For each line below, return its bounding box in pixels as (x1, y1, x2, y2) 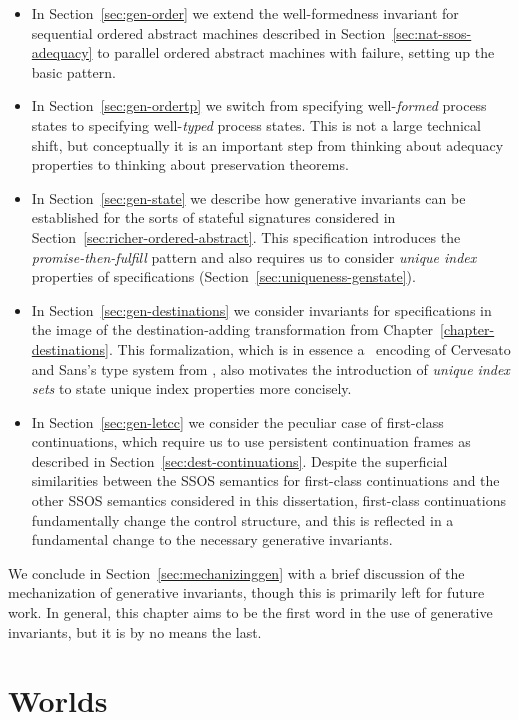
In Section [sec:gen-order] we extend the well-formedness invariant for (31, 3, 459, 23)
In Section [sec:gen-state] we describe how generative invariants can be (31, 187, 466, 208)
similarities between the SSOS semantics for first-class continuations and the (31, 470, 500, 491)
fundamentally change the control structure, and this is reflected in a (31, 509, 454, 530)
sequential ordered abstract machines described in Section (31, 22, 386, 43)
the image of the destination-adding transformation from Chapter (31, 319, 434, 340)
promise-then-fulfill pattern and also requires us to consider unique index (31, 246, 477, 267)
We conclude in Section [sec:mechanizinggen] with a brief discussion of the (8, 562, 465, 583)
